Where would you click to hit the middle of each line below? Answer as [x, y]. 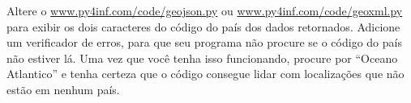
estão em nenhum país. [63, 89]
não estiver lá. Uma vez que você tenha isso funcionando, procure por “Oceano [202, 58]
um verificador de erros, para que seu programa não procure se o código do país [204, 42]
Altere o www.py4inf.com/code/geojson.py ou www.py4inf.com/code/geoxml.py [205, 10]
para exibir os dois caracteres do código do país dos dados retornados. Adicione [203, 26]
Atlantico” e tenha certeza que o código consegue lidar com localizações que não [205, 74]
